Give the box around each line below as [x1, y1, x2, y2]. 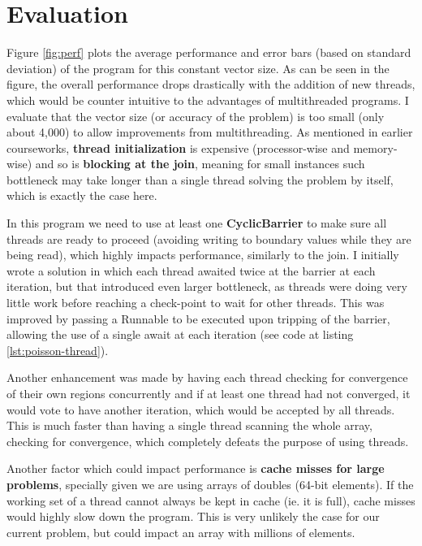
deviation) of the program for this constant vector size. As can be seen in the [6, 59, 390, 76]
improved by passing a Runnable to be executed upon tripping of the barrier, [6, 310, 390, 327]
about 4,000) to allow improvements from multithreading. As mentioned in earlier [6, 123, 413, 141]
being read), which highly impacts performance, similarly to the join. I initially [6, 246, 399, 263]
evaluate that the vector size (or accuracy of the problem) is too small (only [6, 107, 385, 124]
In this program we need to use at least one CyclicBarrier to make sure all [6, 214, 387, 232]
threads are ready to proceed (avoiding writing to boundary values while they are [6, 230, 411, 247]
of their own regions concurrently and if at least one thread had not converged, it [6, 385, 411, 401]
